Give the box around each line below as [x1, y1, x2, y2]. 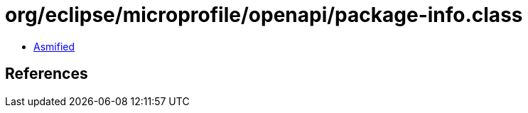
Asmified [33, 40, 75, 53]
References [5, 65, 88, 83]
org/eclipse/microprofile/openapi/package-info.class [5, 3, 523, 27]
